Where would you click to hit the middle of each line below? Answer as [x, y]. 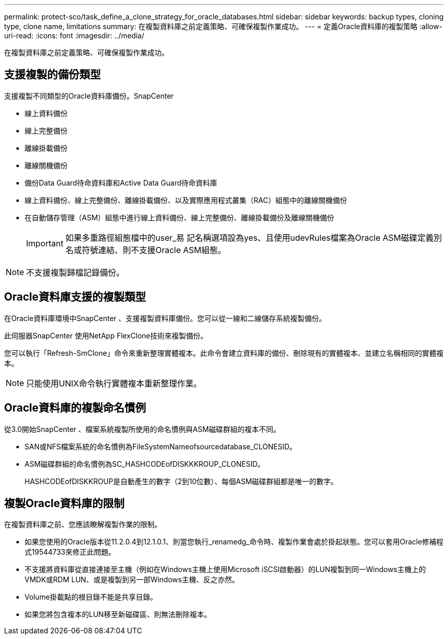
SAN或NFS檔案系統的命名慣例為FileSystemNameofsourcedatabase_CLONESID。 [161, 446]
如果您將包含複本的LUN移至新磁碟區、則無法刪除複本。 [118, 614]
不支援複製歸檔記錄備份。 [75, 272]
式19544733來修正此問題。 [70, 552]
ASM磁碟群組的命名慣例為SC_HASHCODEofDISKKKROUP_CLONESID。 [145, 464]
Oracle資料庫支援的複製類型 [75, 297]
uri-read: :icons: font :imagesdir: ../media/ [74, 36]
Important [45, 243]
